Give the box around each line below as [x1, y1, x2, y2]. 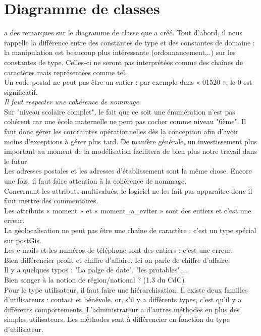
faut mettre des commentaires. [4, 195, 98, 206]
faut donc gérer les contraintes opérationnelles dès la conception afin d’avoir [4, 126, 239, 137]
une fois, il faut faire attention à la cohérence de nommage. [4, 176, 187, 186]
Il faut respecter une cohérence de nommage [4, 96, 139, 107]
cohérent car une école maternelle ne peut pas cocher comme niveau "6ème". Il [4, 116, 246, 127]
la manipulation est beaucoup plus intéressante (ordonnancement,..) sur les [4, 47, 236, 58]
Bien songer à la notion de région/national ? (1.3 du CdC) [4, 274, 185, 285]
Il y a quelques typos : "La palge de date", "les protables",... [4, 264, 188, 275]
